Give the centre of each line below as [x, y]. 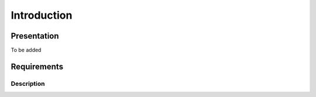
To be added [26, 50]
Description [28, 84]
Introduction [42, 15]
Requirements [37, 66]
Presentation [35, 36]
